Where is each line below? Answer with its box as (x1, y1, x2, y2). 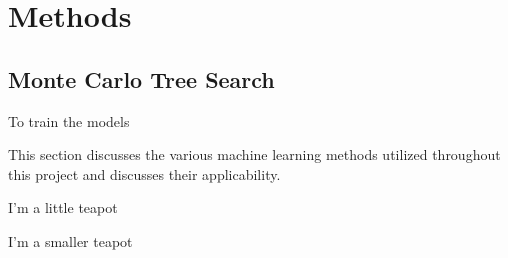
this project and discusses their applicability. (8, 163, 281, 184)
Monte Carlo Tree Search (8, 63, 275, 94)
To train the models (8, 110, 130, 131)
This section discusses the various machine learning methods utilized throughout (8, 144, 501, 165)
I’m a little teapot (8, 197, 118, 218)
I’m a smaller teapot (8, 230, 133, 251)
